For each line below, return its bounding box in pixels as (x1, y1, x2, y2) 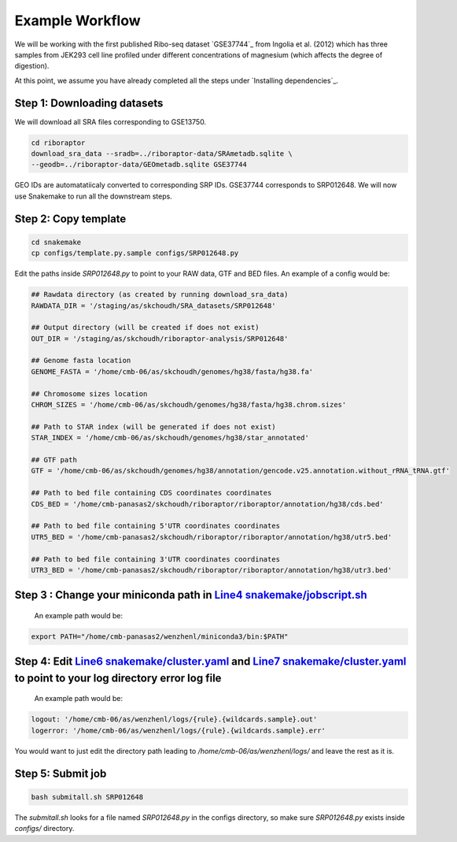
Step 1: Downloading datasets (14, 96, 164, 109)
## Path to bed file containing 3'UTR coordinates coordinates (31, 555, 281, 563)
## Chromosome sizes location (31, 389, 148, 398)
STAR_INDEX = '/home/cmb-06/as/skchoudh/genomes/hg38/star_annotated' (31, 433, 310, 443)
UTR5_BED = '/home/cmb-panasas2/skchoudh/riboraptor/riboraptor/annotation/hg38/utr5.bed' (31, 532, 393, 541)
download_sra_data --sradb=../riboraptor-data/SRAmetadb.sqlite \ (31, 150, 293, 158)
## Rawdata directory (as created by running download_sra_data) (31, 290, 289, 299)
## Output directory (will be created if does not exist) (31, 323, 260, 332)
